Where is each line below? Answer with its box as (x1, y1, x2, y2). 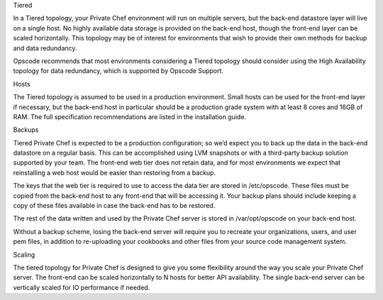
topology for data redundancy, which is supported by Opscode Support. (13, 67, 223, 75)
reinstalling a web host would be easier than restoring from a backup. (13, 168, 216, 177)
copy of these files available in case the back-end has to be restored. (13, 201, 216, 210)
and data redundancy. (13, 43, 77, 52)
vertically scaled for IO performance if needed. (13, 283, 150, 291)
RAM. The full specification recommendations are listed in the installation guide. (13, 112, 247, 121)
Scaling (13, 250, 35, 259)
